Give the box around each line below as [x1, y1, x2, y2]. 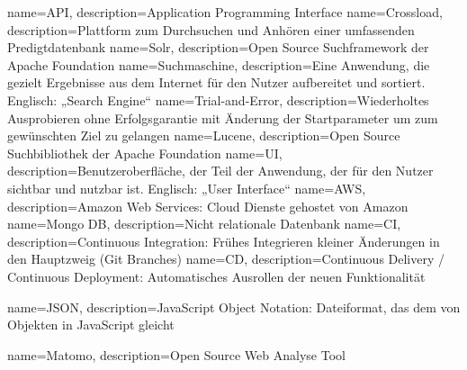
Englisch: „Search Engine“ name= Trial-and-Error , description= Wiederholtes [7, 90, 429, 109]
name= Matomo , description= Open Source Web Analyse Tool [7, 345, 346, 364]
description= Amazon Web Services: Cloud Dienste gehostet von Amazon [7, 196, 409, 215]
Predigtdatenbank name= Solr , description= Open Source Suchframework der [7, 38, 429, 57]
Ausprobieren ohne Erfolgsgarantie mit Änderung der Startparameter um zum [7, 108, 438, 127]
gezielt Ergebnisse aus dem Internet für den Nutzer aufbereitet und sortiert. [7, 73, 426, 92]
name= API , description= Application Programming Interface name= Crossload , [7, 3, 443, 21]
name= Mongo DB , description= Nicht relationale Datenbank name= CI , [7, 214, 401, 233]
